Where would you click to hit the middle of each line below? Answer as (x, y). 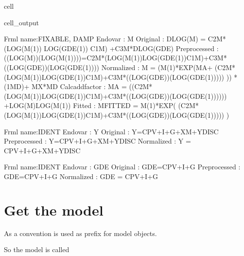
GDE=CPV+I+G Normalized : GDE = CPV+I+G (81, 176)
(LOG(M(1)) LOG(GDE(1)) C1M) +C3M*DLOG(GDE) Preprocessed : (111, 48)
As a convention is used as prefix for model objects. (80, 233)
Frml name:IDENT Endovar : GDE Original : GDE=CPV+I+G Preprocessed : (122, 167)
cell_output (21, 22)
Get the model (54, 210)
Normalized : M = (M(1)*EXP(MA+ (157, 67)
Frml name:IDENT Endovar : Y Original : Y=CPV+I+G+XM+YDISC (111, 131)
